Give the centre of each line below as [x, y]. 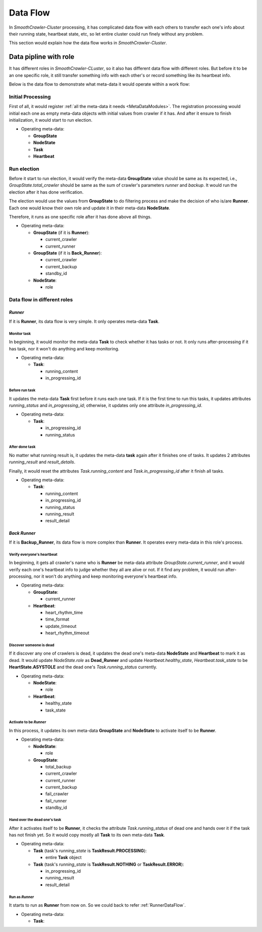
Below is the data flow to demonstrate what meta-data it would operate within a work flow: [99, 84]
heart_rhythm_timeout [67, 633]
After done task [22, 447]
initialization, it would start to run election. [51, 120]
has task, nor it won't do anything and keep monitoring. [64, 348]
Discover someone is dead [32, 645]
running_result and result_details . [42, 462]
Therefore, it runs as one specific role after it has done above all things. [80, 217]
